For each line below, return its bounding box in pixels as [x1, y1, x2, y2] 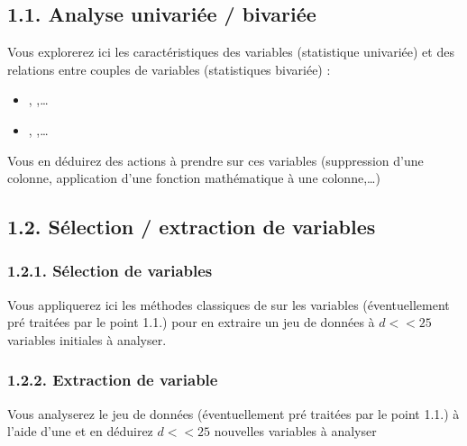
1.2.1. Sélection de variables [7, 259, 213, 282]
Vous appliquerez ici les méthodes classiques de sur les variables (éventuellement [7, 295, 450, 314]
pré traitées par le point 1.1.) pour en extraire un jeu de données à [7, 313, 375, 332]
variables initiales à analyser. [7, 330, 167, 349]
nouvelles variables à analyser [214, 422, 377, 441]
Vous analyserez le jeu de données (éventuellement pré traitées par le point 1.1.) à [7, 404, 460, 423]
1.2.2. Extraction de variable [7, 369, 218, 391]
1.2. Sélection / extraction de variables [7, 213, 376, 241]
